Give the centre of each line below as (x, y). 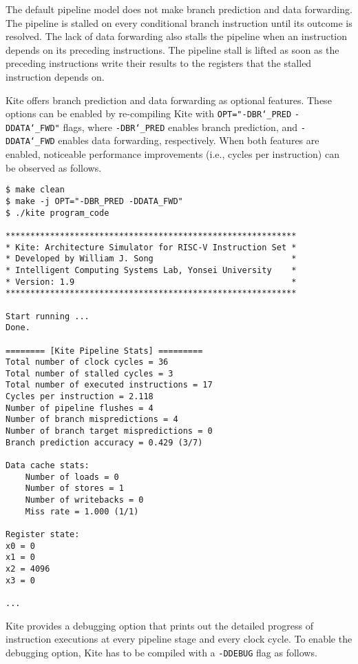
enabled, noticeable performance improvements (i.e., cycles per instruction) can (172, 154)
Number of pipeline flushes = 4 (80, 408)
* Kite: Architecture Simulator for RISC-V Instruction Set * (151, 247)
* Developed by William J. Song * (151, 259)
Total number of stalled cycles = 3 (89, 373)
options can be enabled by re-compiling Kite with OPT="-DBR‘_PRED (149, 113)
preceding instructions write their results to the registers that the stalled (159, 63)
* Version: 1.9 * (151, 282)
